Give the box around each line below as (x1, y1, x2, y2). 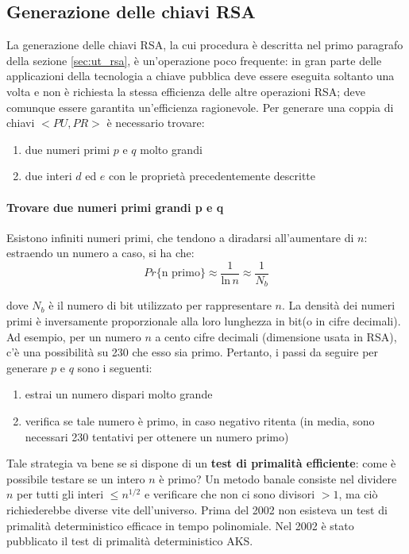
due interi (25, 167, 72, 184)
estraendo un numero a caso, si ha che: (6, 244, 195, 261)
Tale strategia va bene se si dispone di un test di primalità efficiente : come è (6, 455, 396, 471)
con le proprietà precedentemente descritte (109, 167, 316, 184)
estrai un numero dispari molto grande (25, 386, 213, 402)
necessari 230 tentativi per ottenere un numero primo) (25, 428, 289, 444)
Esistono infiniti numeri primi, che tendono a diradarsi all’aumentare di (6, 229, 354, 245)
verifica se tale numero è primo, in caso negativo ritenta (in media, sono (25, 413, 375, 429)
